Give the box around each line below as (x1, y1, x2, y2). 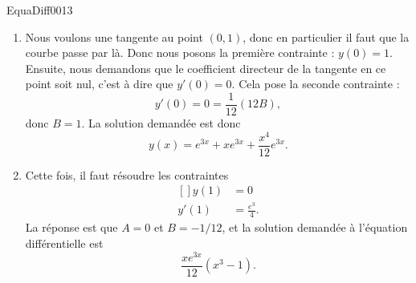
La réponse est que (25, 219, 118, 236)
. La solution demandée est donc (81, 115, 241, 131)
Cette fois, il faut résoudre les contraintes (25, 166, 229, 183)
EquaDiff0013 (6, 2, 73, 18)
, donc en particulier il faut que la (243, 28, 410, 45)
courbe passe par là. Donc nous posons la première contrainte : (25, 44, 335, 61)
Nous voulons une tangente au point (25, 28, 203, 45)
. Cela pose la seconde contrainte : (231, 75, 400, 92)
